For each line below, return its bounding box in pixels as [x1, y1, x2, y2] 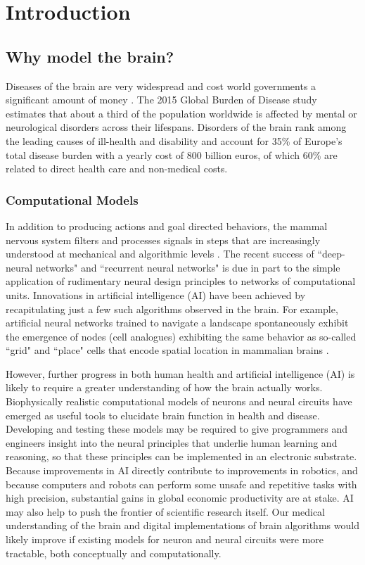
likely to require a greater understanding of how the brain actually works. [6, 380, 323, 395]
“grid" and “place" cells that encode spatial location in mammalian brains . [6, 343, 329, 357]
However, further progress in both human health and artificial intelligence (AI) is [6, 366, 355, 381]
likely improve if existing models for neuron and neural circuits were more [6, 532, 324, 547]
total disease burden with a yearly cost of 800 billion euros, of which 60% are [6, 147, 338, 162]
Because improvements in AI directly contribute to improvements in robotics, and [6, 463, 358, 478]
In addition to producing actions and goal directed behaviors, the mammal [6, 218, 328, 233]
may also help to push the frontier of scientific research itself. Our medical [6, 504, 326, 519]
